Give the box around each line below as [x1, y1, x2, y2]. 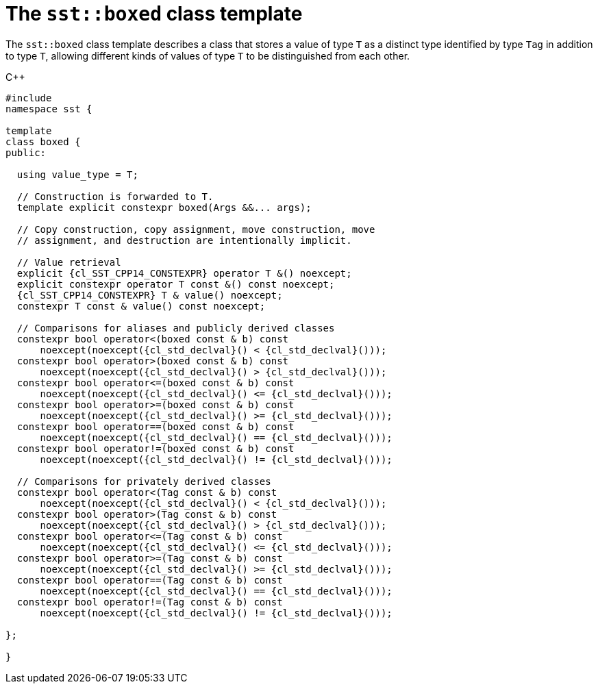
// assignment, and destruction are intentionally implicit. [16, 234, 352, 246]
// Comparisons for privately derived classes [16, 475, 271, 487]
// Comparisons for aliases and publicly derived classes [16, 322, 335, 334]
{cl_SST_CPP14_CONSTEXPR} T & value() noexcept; [16, 289, 283, 301]
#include [5, 92, 52, 103]
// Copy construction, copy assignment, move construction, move [16, 223, 375, 235]
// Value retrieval [16, 256, 121, 268]
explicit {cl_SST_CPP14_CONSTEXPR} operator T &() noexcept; [16, 267, 352, 279]
